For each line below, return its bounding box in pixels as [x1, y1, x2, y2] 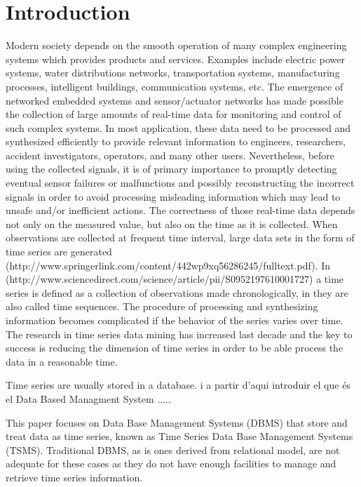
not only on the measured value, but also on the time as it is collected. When [6, 216, 338, 231]
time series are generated [6, 244, 112, 259]
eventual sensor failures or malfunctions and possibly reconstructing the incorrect [6, 175, 355, 190]
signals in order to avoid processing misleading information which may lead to [6, 189, 341, 204]
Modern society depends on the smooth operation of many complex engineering [6, 38, 347, 53]
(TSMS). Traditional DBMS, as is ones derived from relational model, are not [6, 442, 340, 457]
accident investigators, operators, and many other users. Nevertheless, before [6, 147, 335, 162]
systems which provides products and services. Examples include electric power [6, 51, 345, 66]
